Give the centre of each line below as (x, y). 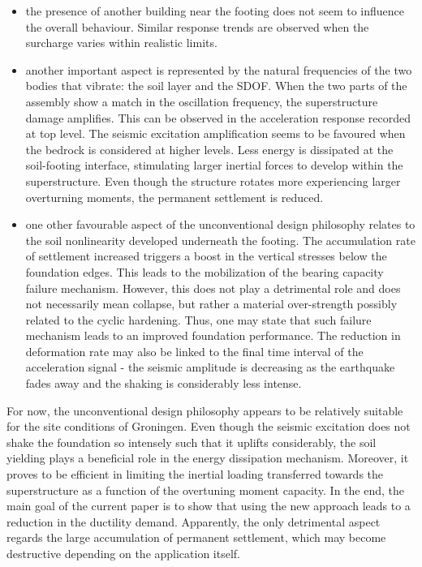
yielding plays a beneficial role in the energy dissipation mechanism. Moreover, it (208, 458)
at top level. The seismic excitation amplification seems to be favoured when (215, 133)
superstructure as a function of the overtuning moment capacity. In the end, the (206, 490)
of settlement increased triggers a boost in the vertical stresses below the (206, 256)
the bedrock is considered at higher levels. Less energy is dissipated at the (209, 149)
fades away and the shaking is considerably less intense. (164, 383)
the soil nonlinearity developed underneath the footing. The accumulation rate (220, 240)
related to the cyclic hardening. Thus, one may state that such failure (198, 319)
